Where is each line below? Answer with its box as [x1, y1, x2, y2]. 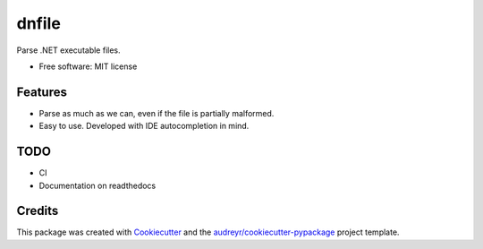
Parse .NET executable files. [16, 45, 121, 56]
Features [16, 84, 67, 99]
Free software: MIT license [38, 61, 138, 72]
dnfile [16, 13, 62, 33]
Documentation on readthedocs [38, 180, 157, 191]
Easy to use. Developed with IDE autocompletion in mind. [38, 121, 250, 132]
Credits [16, 203, 59, 219]
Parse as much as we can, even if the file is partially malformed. [38, 107, 275, 118]
